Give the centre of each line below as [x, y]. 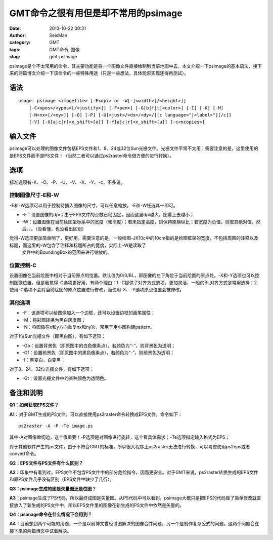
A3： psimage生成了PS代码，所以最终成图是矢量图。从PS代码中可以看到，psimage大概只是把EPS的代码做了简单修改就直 [135, 498]
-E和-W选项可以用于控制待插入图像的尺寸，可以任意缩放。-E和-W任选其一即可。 [94, 205]
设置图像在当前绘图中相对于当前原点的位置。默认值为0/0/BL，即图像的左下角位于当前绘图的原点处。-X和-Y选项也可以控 [134, 276]
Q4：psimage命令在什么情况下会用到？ [51, 514]
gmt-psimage [63, 57]
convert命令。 [24, 454]
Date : [15, 28]
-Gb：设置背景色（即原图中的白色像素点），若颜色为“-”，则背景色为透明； [99, 345]
